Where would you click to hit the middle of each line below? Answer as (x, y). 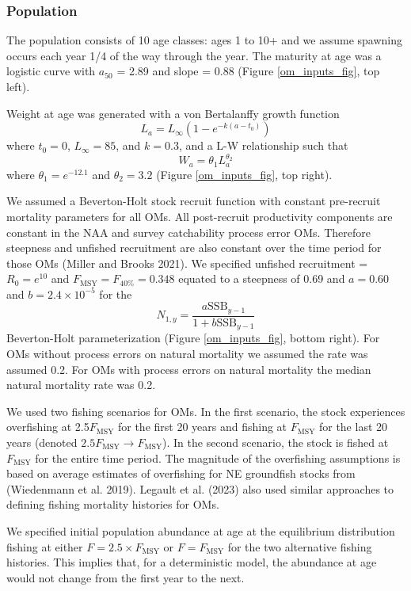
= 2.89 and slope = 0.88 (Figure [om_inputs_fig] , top (248, 71)
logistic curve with (51, 71)
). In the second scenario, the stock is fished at (276, 442)
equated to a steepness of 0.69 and (262, 278)
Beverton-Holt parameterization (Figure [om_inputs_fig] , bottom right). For (193, 338)
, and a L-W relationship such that (263, 145)
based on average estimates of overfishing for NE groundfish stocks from (181, 473)
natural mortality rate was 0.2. (81, 385)
